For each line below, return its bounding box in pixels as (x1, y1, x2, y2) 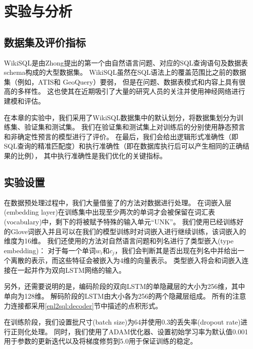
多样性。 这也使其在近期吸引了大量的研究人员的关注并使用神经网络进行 (17, 86, 245, 96)
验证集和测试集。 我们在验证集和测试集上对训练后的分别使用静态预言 (24, 122, 245, 132)
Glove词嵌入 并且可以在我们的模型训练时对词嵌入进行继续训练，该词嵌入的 (10, 226, 246, 236)
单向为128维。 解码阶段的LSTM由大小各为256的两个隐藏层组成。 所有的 (4, 290, 233, 301)
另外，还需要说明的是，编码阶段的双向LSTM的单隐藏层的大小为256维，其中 (4, 281, 245, 291)
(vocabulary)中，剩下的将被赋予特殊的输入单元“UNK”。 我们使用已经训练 (4, 216, 237, 226)
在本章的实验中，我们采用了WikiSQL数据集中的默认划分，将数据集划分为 (4, 112, 236, 122)
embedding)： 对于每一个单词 (4, 245, 96, 255)
